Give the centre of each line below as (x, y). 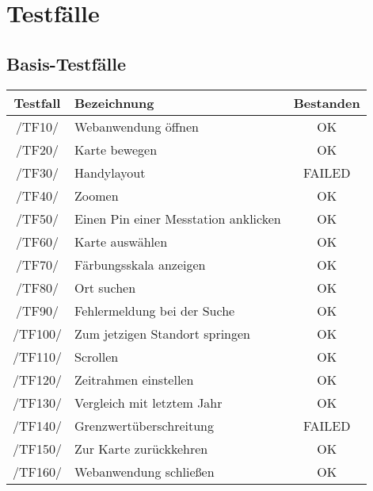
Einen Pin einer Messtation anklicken (178, 218)
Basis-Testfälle (67, 63)
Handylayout (110, 172)
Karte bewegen (116, 149)
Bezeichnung (114, 102)
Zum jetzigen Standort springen (163, 333)
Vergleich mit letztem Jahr (148, 402)
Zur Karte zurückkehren (141, 448)
